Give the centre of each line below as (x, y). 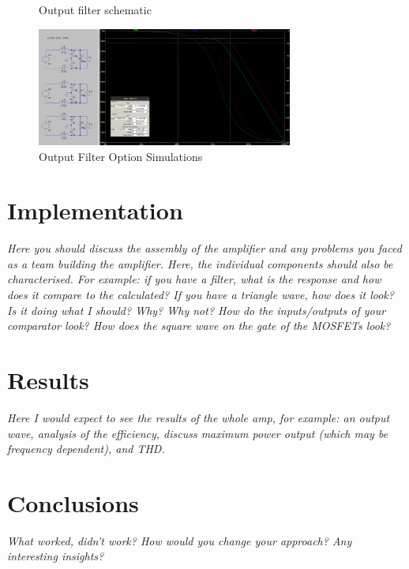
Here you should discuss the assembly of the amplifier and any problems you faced (204, 248)
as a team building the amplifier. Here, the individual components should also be (200, 263)
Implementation (95, 210)
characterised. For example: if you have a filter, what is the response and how (194, 279)
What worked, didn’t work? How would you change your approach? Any (180, 540)
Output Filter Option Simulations (121, 156)
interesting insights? (56, 556)
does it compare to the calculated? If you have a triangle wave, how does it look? (201, 295)
